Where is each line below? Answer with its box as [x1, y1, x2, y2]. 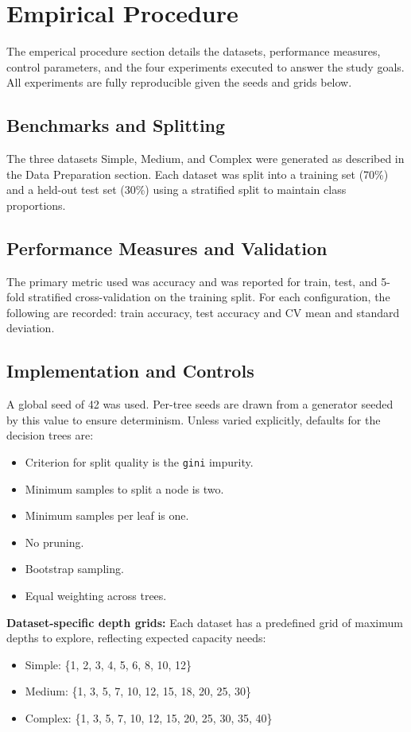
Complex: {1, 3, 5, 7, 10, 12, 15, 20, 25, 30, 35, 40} [25, 710, 273, 726]
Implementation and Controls [6, 358, 254, 383]
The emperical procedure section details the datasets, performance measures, [6, 43, 381, 60]
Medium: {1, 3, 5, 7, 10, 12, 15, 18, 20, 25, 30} [25, 683, 252, 699]
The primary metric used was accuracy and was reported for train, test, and [6, 273, 378, 289]
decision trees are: [6, 427, 94, 443]
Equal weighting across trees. [25, 587, 167, 604]
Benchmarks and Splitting [6, 113, 226, 137]
